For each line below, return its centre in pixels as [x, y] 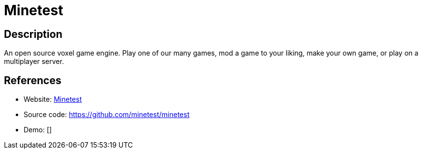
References [33, 80]
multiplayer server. [34, 61]
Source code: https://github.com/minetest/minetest [107, 115]
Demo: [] [38, 130]
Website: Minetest [53, 99]
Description [33, 34]
